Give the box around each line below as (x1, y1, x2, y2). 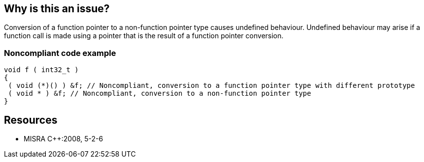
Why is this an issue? (4, 2, 110, 15)
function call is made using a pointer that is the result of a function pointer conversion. (4, 31, 284, 40)
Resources (4, 113, 58, 126)
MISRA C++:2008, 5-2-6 (24, 135, 103, 143)
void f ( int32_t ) (4, 66, 79, 74)
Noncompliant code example (4, 48, 116, 58)
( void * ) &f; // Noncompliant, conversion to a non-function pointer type (8, 89, 311, 98)
